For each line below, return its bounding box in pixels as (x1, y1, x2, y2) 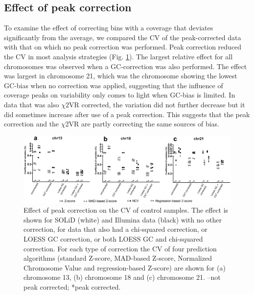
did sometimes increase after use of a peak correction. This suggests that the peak (4, 109, 250, 119)
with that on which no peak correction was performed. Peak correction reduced (4, 42, 242, 52)
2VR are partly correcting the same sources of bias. (65, 119, 220, 129)
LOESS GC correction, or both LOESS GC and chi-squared (23, 233, 203, 244)
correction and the (4, 119, 59, 129)
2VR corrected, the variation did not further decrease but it (65, 99, 245, 109)
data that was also (4, 99, 59, 109)
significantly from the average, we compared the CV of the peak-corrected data (4, 32, 241, 42)
